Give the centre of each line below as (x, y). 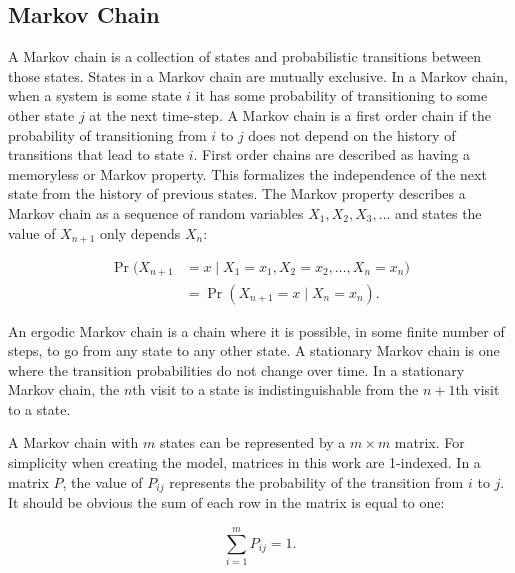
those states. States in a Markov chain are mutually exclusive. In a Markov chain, (258, 75)
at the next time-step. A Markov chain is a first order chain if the (290, 114)
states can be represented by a (252, 442)
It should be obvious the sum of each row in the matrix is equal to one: (226, 502)
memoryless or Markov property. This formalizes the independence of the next (247, 173)
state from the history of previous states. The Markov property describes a (237, 193)
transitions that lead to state (96, 154)
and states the (438, 212)
